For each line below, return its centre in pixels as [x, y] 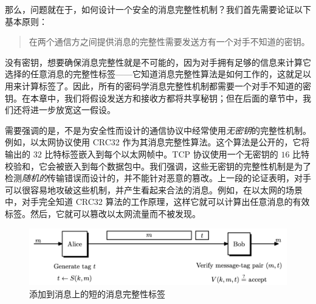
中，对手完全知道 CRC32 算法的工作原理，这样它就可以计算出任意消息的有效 [157, 202]
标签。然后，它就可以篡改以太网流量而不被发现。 [103, 213]
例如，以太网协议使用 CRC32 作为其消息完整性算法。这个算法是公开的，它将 [157, 142]
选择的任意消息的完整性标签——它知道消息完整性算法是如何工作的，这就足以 [158, 74]
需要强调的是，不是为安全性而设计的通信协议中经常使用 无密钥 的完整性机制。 [158, 130]
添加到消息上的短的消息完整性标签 [97, 293]
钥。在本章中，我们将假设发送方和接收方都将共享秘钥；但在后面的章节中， [154, 98]
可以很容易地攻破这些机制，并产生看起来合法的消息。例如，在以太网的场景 [154, 189]
